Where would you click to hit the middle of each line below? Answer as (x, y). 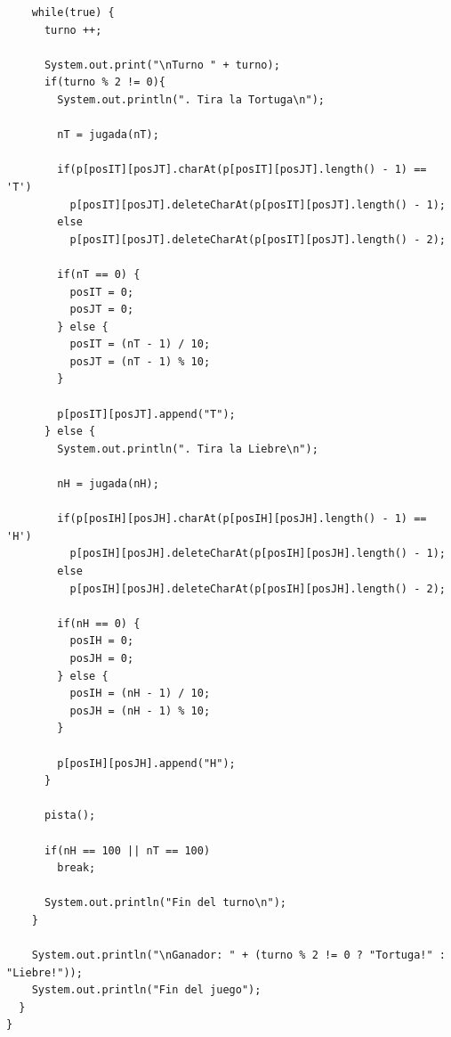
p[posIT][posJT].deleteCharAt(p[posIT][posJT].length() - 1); (258, 204)
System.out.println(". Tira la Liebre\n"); (188, 449)
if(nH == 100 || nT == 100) (127, 850)
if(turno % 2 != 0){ (105, 82)
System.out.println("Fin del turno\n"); (165, 903)
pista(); (70, 816)
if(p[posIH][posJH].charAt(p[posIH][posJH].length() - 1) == (242, 519)
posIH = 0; (102, 641)
